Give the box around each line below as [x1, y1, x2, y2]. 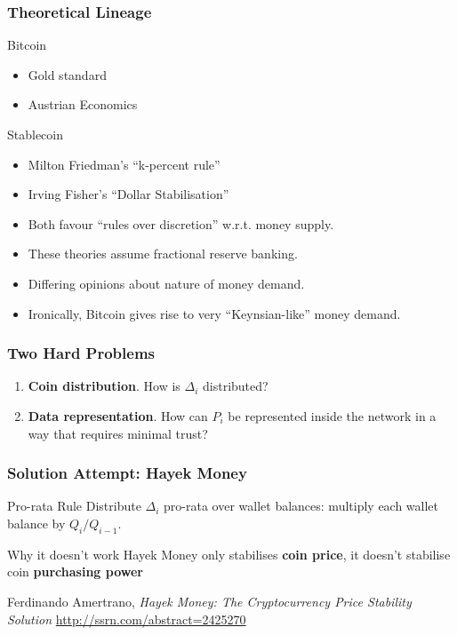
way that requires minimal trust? [28, 424, 208, 442]
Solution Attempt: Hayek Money [7, 462, 247, 484]
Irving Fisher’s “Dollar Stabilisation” [28, 185, 229, 203]
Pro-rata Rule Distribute [7, 496, 141, 515]
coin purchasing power [7, 562, 143, 581]
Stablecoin [7, 125, 64, 143]
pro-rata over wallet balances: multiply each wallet [164, 496, 439, 515]
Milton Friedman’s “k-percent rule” [28, 155, 220, 173]
